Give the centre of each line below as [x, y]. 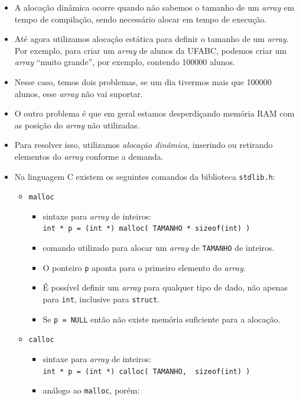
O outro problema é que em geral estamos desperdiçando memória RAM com [155, 113]
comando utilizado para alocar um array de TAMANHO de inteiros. [159, 248]
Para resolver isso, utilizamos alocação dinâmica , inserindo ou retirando [144, 145]
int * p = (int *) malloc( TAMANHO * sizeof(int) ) [147, 229]
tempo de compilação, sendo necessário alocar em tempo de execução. [141, 19]
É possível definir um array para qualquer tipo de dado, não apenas [165, 287]
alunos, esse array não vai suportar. [79, 93]
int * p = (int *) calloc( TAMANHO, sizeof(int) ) [147, 371]
